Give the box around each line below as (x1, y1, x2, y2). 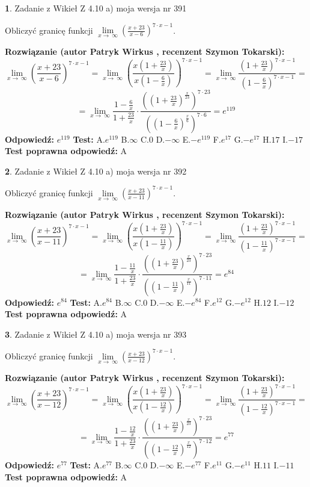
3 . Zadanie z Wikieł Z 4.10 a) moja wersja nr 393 (5, 327, 187, 340)
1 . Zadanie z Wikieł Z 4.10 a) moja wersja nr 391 (5, 2, 187, 14)
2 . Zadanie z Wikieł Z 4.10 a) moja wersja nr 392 (5, 164, 187, 177)
